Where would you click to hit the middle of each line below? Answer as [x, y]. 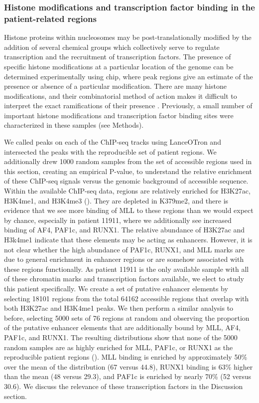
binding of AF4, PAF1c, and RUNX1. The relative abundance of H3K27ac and [125, 230]
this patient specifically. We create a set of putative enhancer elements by [116, 288]
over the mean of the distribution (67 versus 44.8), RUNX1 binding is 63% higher [129, 366]
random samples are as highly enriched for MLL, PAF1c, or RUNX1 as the [119, 347]
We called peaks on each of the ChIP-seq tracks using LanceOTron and [113, 142]
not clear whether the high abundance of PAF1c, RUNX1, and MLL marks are [124, 249]
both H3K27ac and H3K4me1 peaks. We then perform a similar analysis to [119, 308]
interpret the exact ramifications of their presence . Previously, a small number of [128, 105]
